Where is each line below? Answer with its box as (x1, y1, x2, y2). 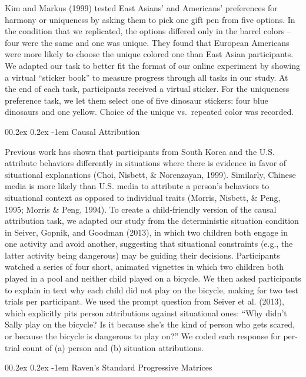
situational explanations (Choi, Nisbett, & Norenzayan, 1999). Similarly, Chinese (5, 168, 296, 180)
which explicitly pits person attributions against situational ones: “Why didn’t (5, 306, 287, 319)
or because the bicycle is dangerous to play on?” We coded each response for (5, 330, 281, 342)
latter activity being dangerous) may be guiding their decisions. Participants (5, 249, 280, 261)
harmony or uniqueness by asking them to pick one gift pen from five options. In (5, 13, 295, 25)
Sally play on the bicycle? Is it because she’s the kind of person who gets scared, (5, 318, 295, 330)
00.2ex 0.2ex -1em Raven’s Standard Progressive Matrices (5, 361, 212, 373)
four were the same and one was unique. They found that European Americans (5, 36, 290, 48)
